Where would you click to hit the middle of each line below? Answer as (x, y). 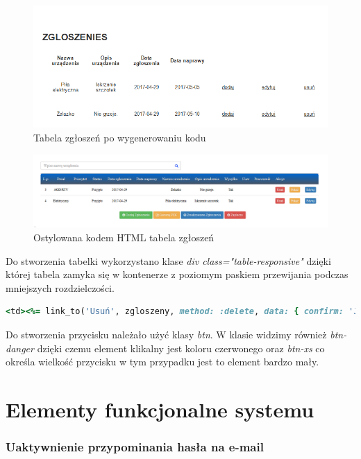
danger (20, 348)
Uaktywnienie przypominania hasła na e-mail (135, 447)
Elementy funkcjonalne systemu (160, 409)
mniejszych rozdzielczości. (60, 287)
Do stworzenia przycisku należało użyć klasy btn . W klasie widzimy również (166, 335)
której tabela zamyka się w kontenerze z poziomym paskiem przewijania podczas (177, 274)
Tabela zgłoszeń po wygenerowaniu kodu (120, 137)
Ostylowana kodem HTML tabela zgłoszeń (124, 237)
